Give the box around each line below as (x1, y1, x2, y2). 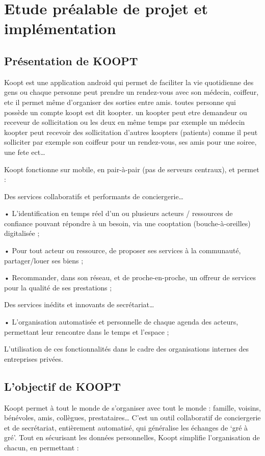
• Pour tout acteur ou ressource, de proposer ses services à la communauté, (4, 245, 241, 256)
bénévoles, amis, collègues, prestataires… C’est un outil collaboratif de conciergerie (4, 412, 261, 423)
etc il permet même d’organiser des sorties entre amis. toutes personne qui (4, 96, 236, 107)
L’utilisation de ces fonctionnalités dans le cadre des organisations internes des (4, 343, 249, 354)
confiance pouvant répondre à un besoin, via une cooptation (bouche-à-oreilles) (4, 218, 251, 228)
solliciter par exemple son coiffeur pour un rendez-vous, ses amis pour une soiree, (4, 137, 257, 147)
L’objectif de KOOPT (4, 378, 121, 394)
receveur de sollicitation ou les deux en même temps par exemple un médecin (4, 117, 245, 127)
